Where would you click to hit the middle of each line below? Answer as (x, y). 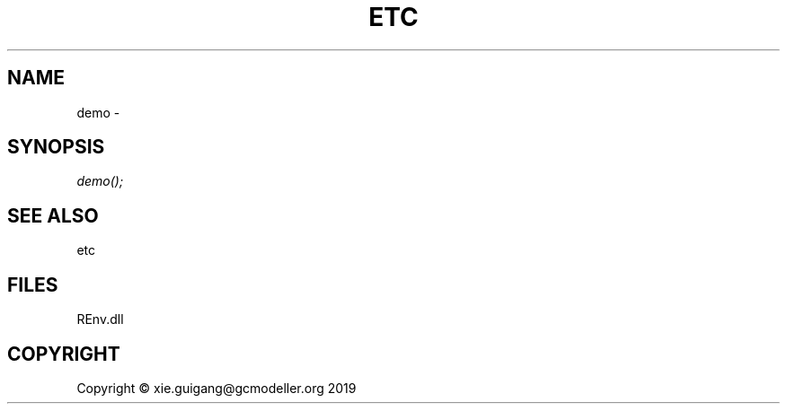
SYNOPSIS (56, 147)
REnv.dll (100, 319)
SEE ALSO (53, 215)
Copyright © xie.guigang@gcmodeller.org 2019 (217, 388)
